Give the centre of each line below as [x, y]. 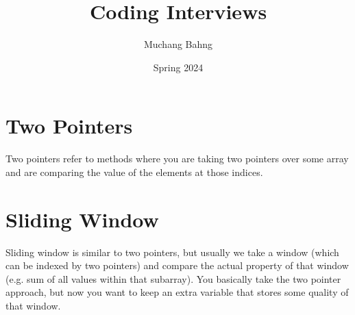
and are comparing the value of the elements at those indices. [134, 172]
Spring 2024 [178, 67]
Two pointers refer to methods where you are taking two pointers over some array [177, 159]
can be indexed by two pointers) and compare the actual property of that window [177, 265]
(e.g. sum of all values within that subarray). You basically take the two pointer [173, 278]
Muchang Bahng [178, 44]
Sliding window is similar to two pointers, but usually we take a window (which [172, 252]
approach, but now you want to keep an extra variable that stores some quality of [177, 292]
